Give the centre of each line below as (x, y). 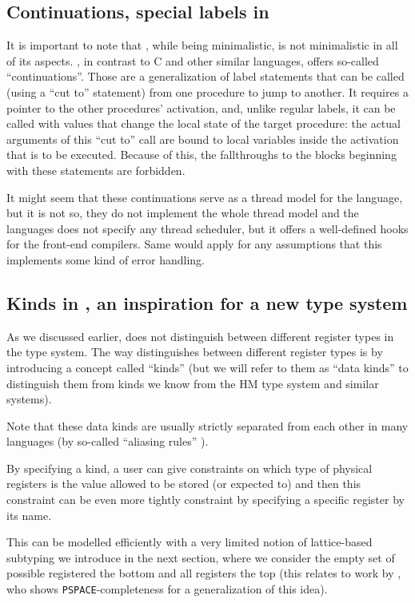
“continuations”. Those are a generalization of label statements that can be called (206, 76)
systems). (29, 399)
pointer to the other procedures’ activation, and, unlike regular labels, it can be (201, 107)
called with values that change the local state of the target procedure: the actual (204, 123)
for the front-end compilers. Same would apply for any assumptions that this (194, 244)
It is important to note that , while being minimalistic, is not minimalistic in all (202, 45)
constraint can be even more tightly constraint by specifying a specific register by (206, 500)
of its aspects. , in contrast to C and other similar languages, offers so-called (193, 60)
